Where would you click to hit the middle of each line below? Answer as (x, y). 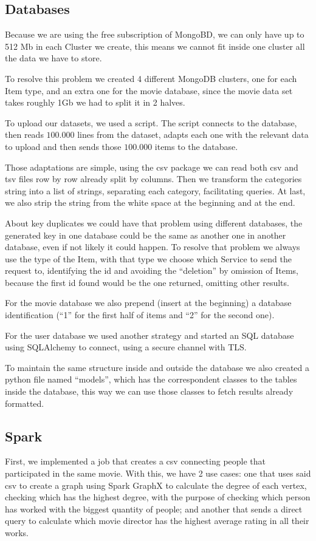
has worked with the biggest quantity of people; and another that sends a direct (154, 509)
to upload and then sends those (63, 146)
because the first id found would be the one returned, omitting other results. (147, 282)
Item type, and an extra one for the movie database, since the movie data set (149, 90)
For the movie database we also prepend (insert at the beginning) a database (148, 303)
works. (17, 532)
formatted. (25, 403)
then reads (24, 134)
